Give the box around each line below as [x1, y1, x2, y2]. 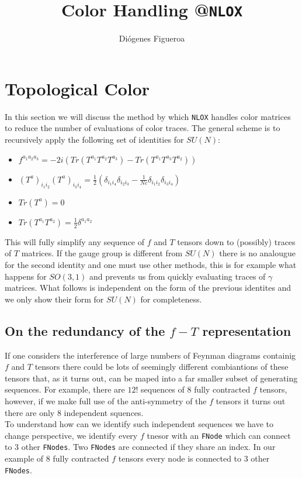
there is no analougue [219, 247, 296, 259]
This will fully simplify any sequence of [5, 235, 145, 247]
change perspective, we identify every [5, 429, 138, 441]
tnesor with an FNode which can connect [147, 429, 291, 441]
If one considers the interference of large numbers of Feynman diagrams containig [5, 349, 296, 361]
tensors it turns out [216, 394, 286, 407]
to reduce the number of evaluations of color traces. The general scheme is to [5, 122, 280, 134]
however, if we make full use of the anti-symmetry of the [5, 394, 207, 407]
